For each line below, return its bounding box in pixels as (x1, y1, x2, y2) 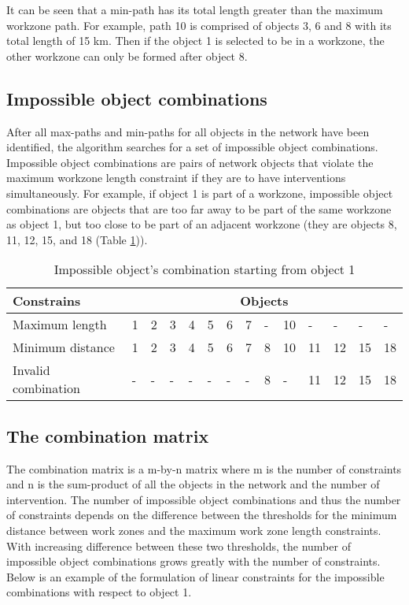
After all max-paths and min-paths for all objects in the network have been (6, 123, 370, 139)
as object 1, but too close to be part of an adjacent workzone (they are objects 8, (6, 216, 397, 232)
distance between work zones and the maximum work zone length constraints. (6, 521, 381, 538)
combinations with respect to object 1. (6, 584, 192, 600)
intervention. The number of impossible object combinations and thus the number (6, 491, 401, 507)
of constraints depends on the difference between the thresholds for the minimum (6, 507, 397, 523)
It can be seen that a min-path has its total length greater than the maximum (6, 2, 383, 17)
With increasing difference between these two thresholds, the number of (6, 537, 351, 554)
